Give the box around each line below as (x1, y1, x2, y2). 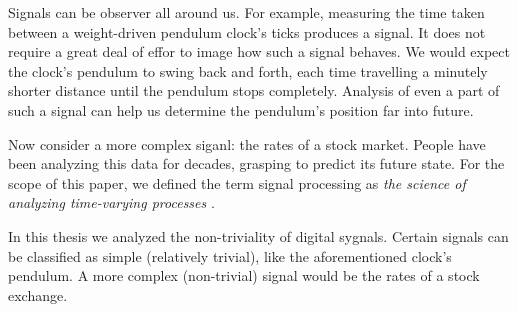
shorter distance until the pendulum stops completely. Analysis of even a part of (8, 80, 500, 101)
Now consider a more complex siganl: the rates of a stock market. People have (8, 133, 486, 154)
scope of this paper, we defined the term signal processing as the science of (8, 172, 466, 193)
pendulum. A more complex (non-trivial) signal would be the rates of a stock (8, 265, 480, 286)
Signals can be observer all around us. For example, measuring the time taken (8, 2, 485, 22)
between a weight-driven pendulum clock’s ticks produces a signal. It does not (8, 21, 486, 42)
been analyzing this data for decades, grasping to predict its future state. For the (8, 153, 505, 174)
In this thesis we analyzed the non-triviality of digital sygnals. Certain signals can (8, 225, 509, 246)
